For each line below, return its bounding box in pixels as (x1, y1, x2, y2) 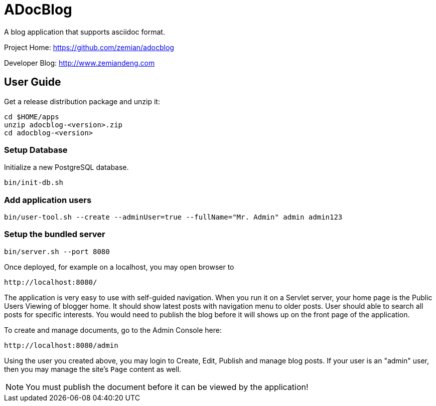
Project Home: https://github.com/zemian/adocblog (4, 43, 174, 52)
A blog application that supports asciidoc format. (4, 27, 165, 36)
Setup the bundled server (4, 229, 105, 240)
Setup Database (4, 144, 68, 155)
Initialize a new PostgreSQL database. (4, 163, 129, 172)
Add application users (4, 194, 92, 205)
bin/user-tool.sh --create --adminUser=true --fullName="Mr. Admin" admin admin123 (4, 213, 343, 222)
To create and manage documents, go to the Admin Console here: (4, 325, 222, 334)
